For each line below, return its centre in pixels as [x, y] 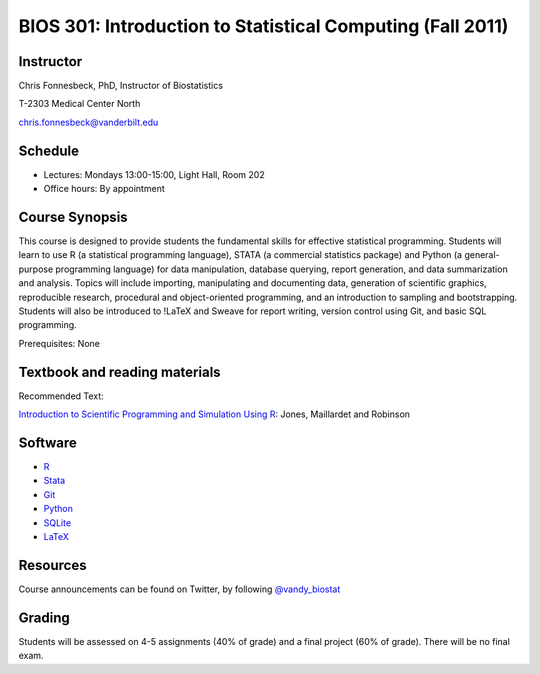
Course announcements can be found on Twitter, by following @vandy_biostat [179, 589]
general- [482, 255]
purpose [36, 269]
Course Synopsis [73, 216]
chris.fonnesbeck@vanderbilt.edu [88, 122]
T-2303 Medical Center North [79, 104]
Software [47, 442]
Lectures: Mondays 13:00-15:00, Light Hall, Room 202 [154, 174]
